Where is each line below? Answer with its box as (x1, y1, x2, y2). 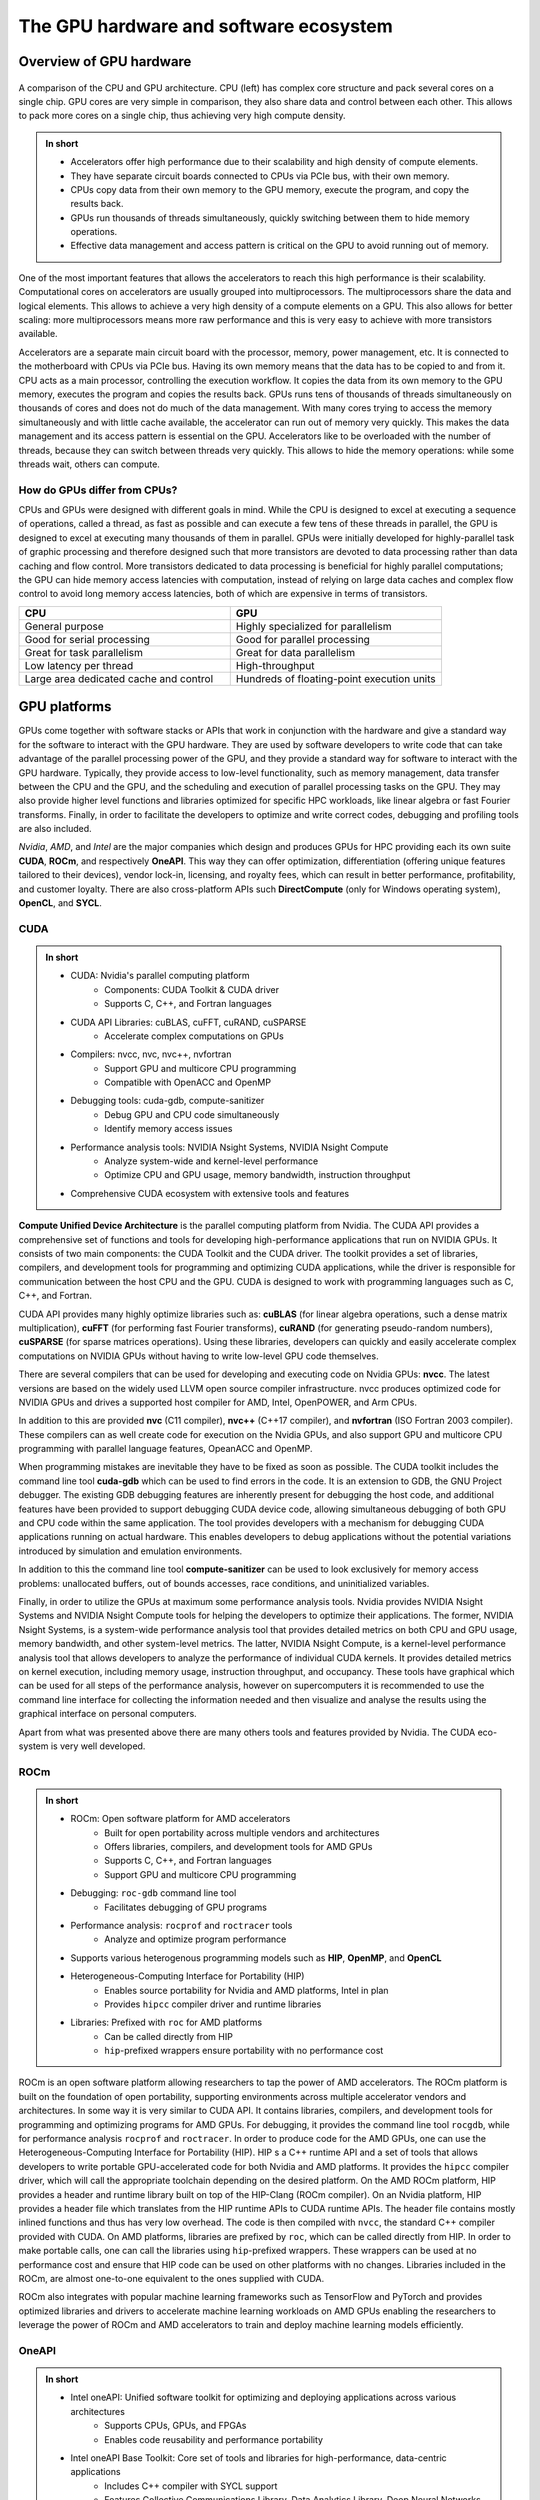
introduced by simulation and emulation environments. (18, 1545, 243, 1557)
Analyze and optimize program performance (104, 1933, 287, 1945)
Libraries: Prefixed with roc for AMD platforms (70, 2016, 263, 2029)
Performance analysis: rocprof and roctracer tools (70, 1919, 293, 1931)
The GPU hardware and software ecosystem (18, 15, 394, 37)
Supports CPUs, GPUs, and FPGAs (104, 2420, 247, 2432)
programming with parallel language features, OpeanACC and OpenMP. (18, 1443, 314, 1455)
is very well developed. (50, 1740, 146, 1752)
